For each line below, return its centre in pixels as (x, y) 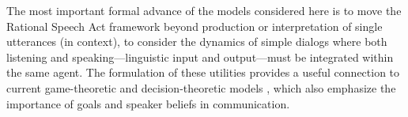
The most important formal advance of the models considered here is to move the (204, 10)
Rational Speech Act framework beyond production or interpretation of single (195, 26)
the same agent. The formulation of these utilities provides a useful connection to (203, 72)
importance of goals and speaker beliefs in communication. (148, 103)
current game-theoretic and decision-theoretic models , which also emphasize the (201, 87)
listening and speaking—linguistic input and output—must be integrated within (200, 57)
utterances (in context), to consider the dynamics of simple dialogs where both (197, 42)
